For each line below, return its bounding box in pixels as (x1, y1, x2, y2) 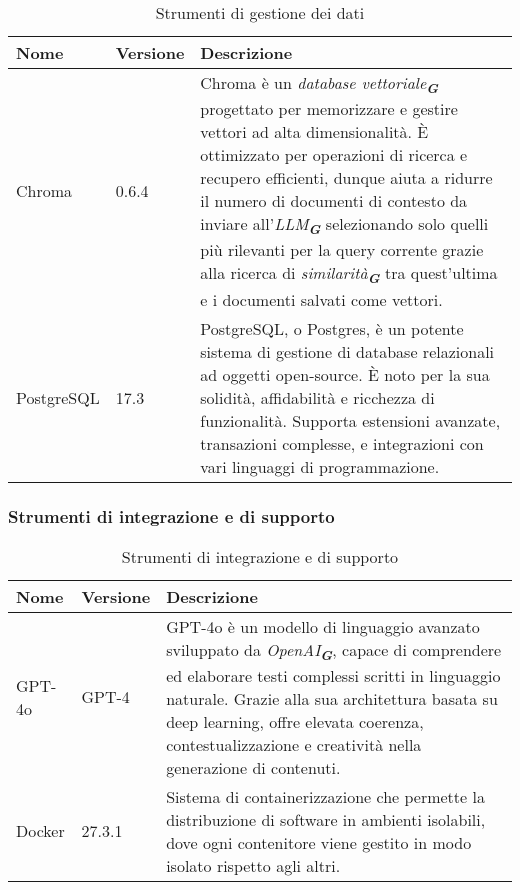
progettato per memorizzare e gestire (200, 97, 458, 121)
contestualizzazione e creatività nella (166, 732, 422, 756)
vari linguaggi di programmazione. (200, 454, 440, 478)
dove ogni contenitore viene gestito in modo (166, 830, 472, 854)
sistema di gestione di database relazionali (200, 339, 495, 363)
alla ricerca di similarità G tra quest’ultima (200, 261, 498, 288)
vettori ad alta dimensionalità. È (200, 120, 429, 144)
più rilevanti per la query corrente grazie (200, 238, 484, 262)
